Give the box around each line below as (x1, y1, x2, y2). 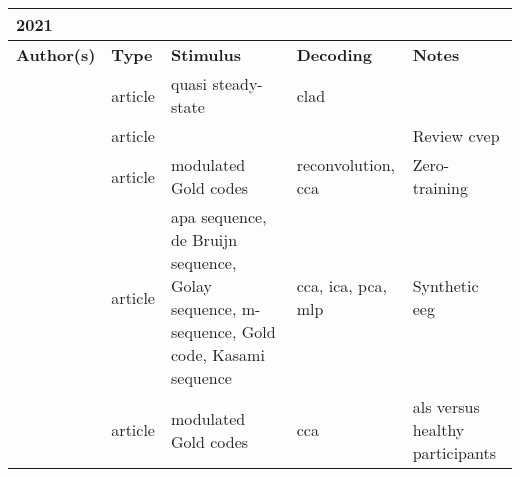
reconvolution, (296, 153, 396, 176)
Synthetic (412, 274, 479, 297)
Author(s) (16, 43, 96, 66)
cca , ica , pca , (296, 274, 387, 297)
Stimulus (170, 43, 242, 66)
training (412, 176, 468, 199)
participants (412, 441, 496, 464)
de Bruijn (170, 228, 238, 251)
